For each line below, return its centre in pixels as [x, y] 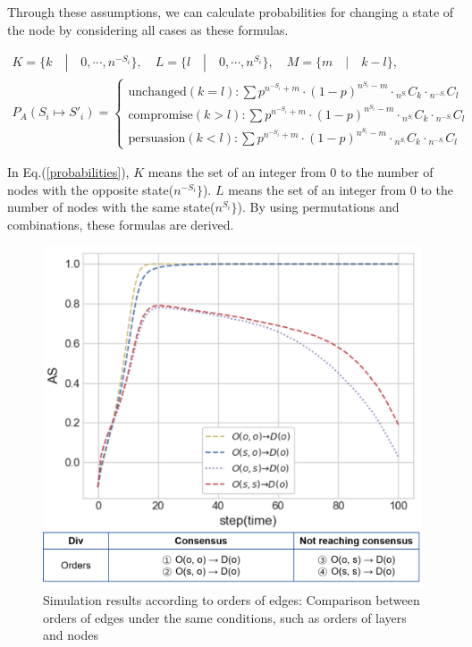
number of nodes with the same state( [111, 207]
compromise [160, 115]
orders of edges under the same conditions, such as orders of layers [225, 617]
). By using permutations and [318, 207]
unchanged [157, 92]
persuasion [157, 139]
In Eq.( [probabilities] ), [68, 172]
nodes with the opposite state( [91, 189]
